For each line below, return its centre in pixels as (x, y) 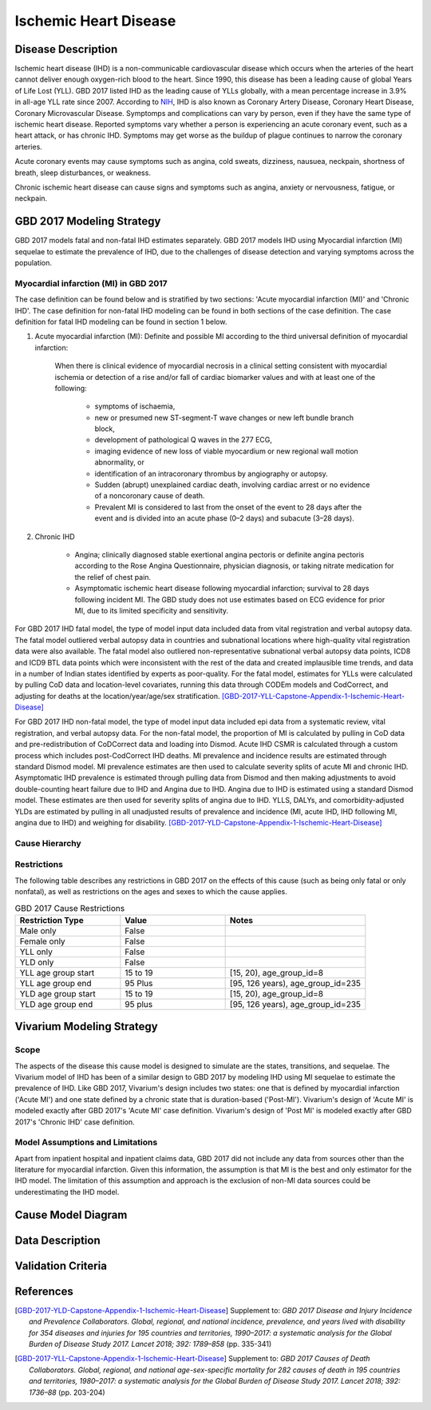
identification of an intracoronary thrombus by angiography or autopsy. (212, 473)
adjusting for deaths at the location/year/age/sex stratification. (117, 696)
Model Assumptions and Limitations (86, 1142)
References (44, 1291)
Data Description (58, 1240)
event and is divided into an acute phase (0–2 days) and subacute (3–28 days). (224, 518)
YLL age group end (55, 983)
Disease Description (66, 49)
